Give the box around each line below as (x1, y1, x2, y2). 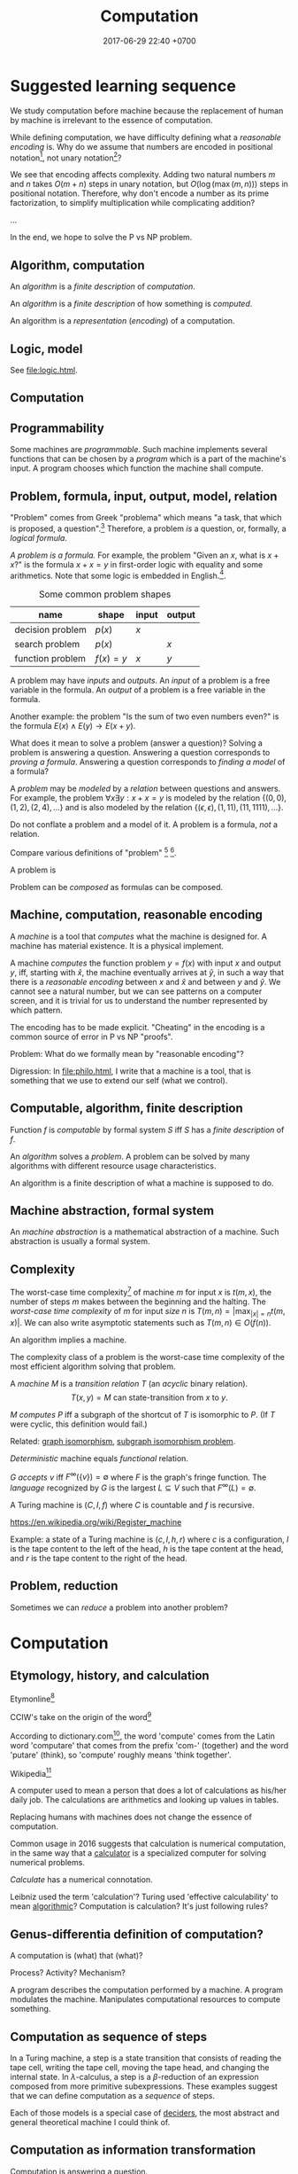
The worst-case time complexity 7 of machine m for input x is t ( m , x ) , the (10, 1286, 272, 1297)
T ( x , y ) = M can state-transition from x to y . (71, 1392, 228, 1403)
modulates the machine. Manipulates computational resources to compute (10, 1994, 281, 2005)
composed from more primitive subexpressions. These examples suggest (10, 2081, 278, 2092)
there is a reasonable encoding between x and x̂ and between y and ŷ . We (10, 976, 281, 987)
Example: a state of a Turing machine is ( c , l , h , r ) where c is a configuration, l (10, 1534, 289, 1544)
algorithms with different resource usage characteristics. (10, 1160, 217, 1171)
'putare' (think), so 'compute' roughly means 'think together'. (10, 1749, 232, 1760)
